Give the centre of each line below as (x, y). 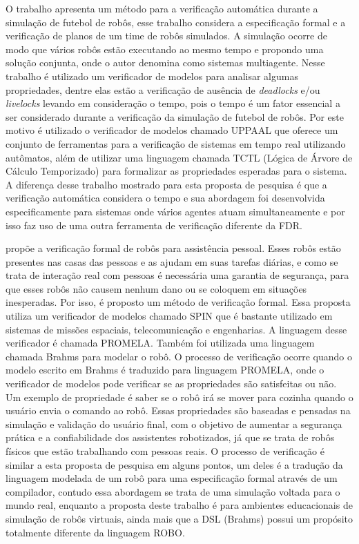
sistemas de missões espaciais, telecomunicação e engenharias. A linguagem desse (176, 329)
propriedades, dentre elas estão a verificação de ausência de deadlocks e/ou (163, 89)
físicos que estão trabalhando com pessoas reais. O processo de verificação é (165, 451)
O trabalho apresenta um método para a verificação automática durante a (162, 8)
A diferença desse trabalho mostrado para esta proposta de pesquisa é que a (166, 184)
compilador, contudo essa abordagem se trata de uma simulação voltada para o (173, 491)
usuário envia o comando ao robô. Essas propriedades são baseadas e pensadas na (178, 410)
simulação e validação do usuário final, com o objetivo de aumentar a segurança (174, 424)
